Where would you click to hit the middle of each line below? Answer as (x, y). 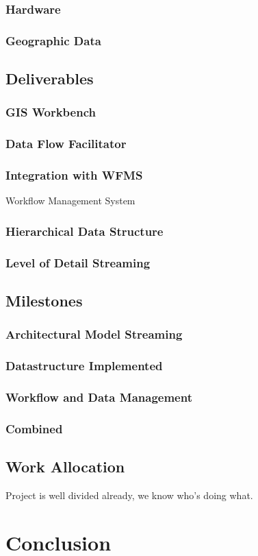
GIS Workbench (51, 112)
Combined (34, 428)
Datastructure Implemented (84, 366)
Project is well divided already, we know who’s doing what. (129, 495)
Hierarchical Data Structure (85, 231)
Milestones (44, 301)
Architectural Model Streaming (94, 334)
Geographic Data (53, 40)
